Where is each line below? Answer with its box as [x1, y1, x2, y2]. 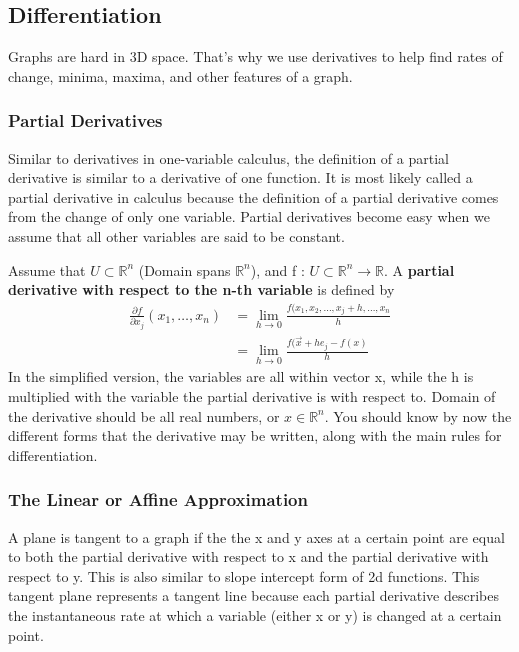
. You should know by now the [324, 405, 512, 426]
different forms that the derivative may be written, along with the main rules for [8, 425, 502, 446]
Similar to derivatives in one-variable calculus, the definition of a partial [8, 147, 449, 168]
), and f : [250, 259, 305, 280]
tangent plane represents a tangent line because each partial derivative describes [8, 585, 499, 606]
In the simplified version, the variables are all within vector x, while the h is [8, 366, 474, 387]
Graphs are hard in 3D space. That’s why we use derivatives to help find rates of [8, 46, 503, 67]
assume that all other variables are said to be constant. [8, 225, 345, 246]
